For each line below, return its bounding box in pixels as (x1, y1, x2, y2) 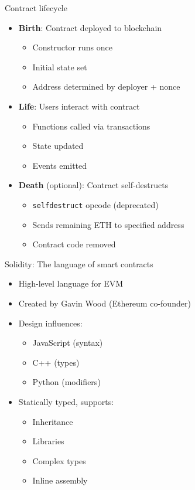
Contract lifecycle (5, 2, 67, 13)
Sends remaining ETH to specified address (32, 218, 184, 230)
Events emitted (32, 159, 87, 171)
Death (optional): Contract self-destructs (18, 179, 169, 191)
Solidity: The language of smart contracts (5, 257, 153, 270)
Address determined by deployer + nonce (32, 80, 180, 93)
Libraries (32, 435, 64, 447)
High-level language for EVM (18, 277, 124, 290)
